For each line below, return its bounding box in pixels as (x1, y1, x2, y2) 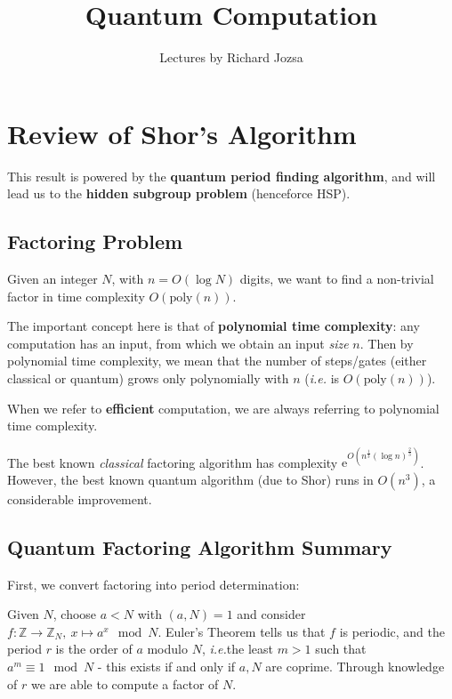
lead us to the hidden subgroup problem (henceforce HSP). (7, 184, 351, 203)
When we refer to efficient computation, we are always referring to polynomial (7, 398, 440, 417)
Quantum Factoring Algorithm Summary (7, 533, 392, 560)
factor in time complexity (7, 286, 145, 305)
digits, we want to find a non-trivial (239, 269, 434, 288)
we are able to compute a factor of (30, 674, 219, 693)
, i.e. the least (201, 639, 273, 658)
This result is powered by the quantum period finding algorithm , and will (7, 166, 436, 185)
